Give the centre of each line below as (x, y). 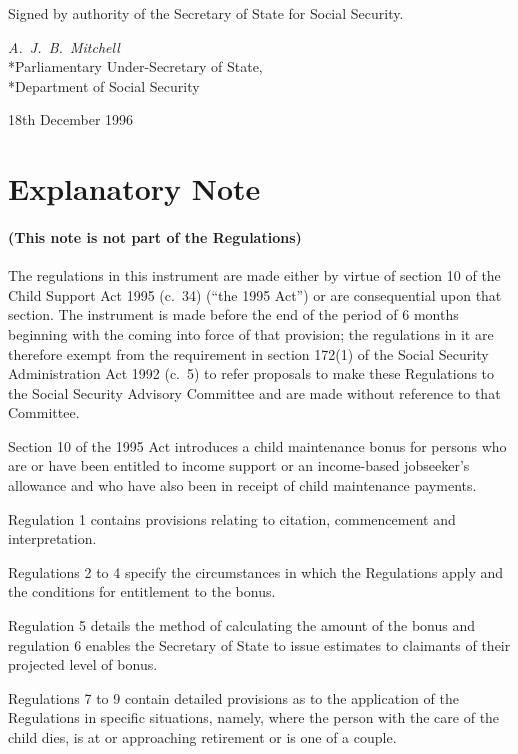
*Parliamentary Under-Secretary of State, (135, 66)
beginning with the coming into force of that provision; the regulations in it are (251, 333)
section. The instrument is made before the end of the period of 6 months (233, 314)
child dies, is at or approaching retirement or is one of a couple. (202, 737)
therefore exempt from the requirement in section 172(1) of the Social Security (248, 353)
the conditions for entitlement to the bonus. (142, 591)
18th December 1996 (71, 119)
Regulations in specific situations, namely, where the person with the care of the (254, 717)
